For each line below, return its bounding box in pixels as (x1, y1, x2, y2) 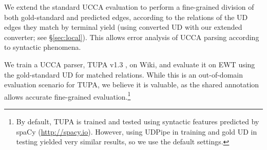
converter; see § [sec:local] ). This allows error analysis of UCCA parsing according (4, 31, 259, 42)
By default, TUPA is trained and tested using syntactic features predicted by (16, 116, 259, 126)
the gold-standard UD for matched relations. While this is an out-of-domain (4, 69, 243, 80)
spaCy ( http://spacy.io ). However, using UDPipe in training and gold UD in (16, 126, 257, 137)
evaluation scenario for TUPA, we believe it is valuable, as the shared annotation (4, 79, 259, 90)
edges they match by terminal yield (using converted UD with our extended (4, 22, 242, 32)
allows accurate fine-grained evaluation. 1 (4, 89, 131, 102)
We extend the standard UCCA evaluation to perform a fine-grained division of (4, 2, 254, 12)
